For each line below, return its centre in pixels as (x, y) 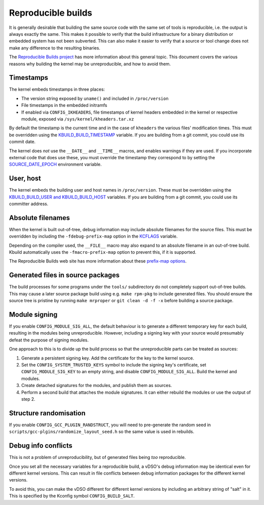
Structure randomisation (47, 413)
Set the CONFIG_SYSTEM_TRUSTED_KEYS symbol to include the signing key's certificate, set (114, 365)
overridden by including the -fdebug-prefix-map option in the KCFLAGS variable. (93, 236)
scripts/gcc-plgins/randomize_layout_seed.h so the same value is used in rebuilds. (102, 432)
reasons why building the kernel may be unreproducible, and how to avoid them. (90, 64)
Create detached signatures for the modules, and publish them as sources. (97, 385)
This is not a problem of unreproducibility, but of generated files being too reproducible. (97, 457)
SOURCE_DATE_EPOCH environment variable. (55, 165)
